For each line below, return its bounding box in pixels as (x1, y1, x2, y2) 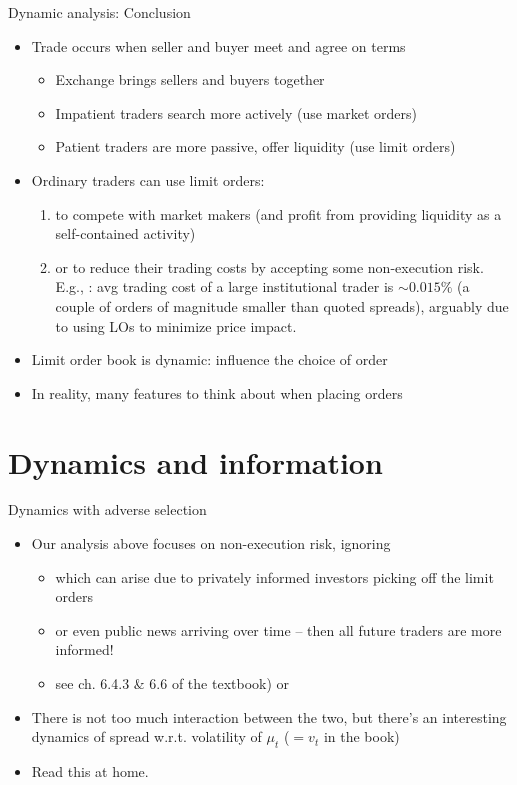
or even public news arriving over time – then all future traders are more (55, 619, 502, 640)
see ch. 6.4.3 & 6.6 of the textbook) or (55, 673, 290, 693)
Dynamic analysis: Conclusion (8, 2, 191, 22)
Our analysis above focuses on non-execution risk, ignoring (31, 533, 391, 554)
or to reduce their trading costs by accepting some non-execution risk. (55, 256, 484, 277)
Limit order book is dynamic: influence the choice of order (31, 349, 388, 370)
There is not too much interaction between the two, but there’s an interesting (31, 706, 507, 727)
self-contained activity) (55, 223, 196, 244)
